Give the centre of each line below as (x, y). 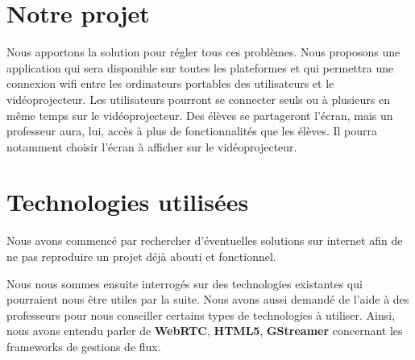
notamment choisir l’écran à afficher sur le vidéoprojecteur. (152, 146)
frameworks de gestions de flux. (84, 346)
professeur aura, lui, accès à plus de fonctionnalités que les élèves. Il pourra (192, 131)
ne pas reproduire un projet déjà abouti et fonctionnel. (141, 256)
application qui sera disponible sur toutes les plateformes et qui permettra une (200, 67)
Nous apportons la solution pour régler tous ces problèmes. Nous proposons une (203, 52)
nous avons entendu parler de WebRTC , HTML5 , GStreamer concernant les (205, 331)
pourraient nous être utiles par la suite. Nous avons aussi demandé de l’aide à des (208, 299)
